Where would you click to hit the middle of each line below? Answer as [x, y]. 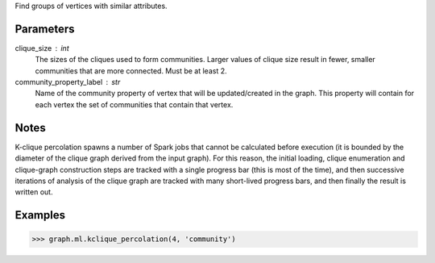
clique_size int [42, 48]
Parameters [45, 29]
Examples [40, 215]
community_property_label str [68, 82]
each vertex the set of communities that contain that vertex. [134, 104]
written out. [34, 192]
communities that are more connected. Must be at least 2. [131, 71]
